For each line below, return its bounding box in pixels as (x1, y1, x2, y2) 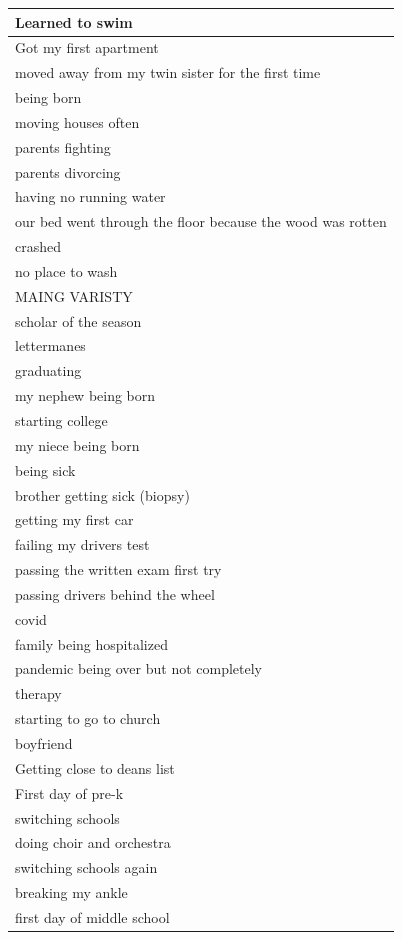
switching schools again (15, 857, 158, 878)
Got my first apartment (15, 37, 159, 58)
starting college (15, 410, 108, 430)
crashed (15, 236, 62, 257)
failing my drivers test (15, 534, 150, 555)
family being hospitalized (15, 633, 168, 654)
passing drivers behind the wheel (15, 583, 215, 604)
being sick (15, 459, 76, 480)
